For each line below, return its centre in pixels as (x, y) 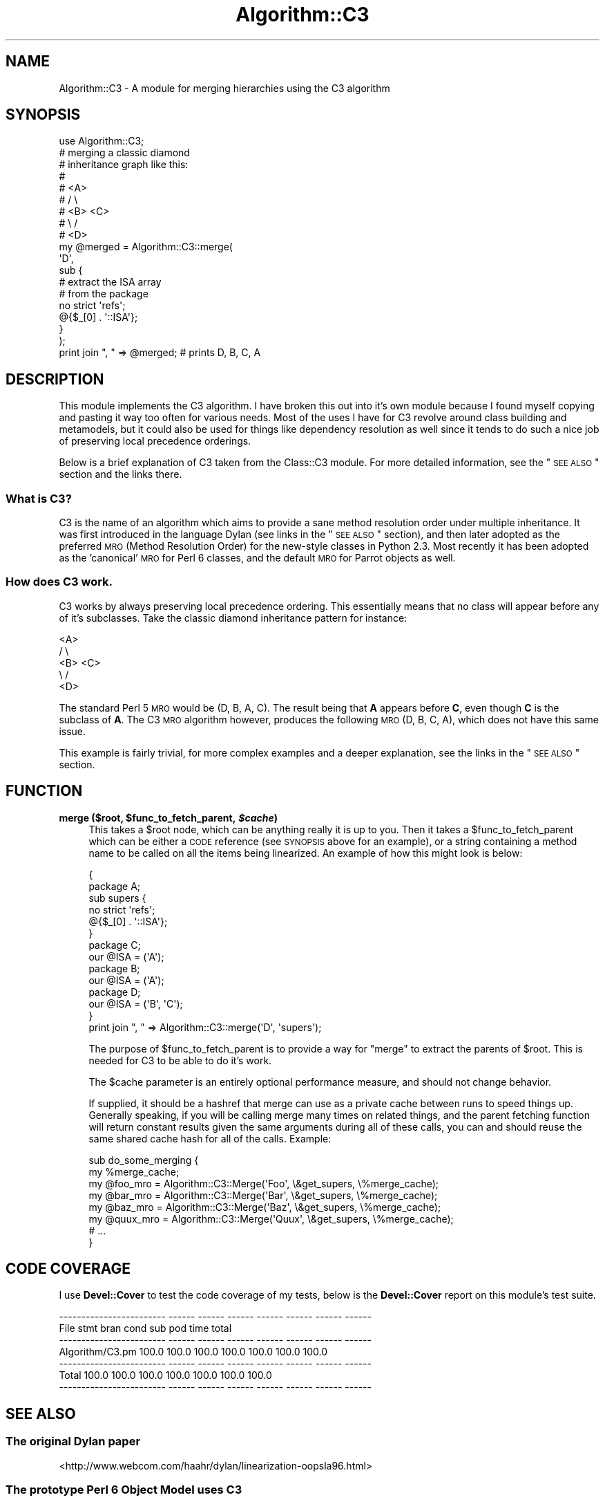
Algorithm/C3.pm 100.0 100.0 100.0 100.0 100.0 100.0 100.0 (193, 1352)
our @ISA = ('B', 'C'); (136, 1003)
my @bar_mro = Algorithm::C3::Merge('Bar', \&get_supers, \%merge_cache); (263, 1195)
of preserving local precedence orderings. (155, 441)
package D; (115, 992)
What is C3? (39, 498)
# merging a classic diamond (124, 153)
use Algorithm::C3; (102, 141)
